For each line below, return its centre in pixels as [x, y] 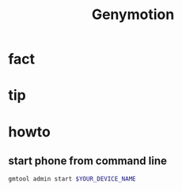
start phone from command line [88, 160]
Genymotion [133, 15]
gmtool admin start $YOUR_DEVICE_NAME [72, 179]
